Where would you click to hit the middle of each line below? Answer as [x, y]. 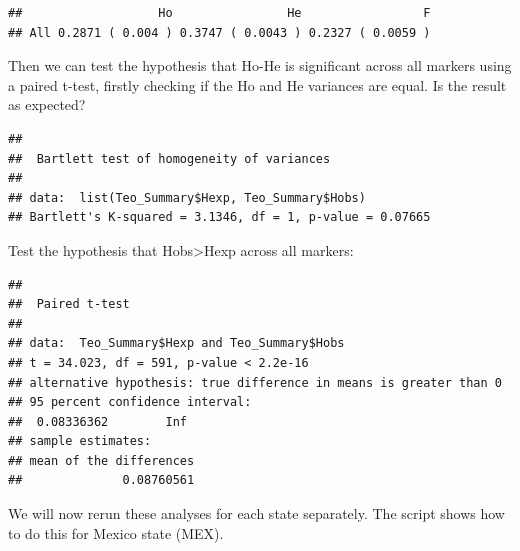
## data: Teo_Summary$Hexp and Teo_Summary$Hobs [176, 343]
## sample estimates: [80, 441]
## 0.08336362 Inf [97, 421]
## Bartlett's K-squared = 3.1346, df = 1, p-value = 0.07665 [219, 217]
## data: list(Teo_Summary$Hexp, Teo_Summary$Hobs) [187, 197]
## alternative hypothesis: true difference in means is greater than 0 [255, 382]
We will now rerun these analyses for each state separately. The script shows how [256, 513]
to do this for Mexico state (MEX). [116, 532]
